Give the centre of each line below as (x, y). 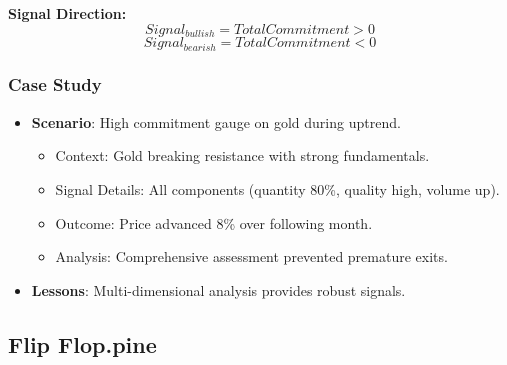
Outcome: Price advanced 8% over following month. (214, 222)
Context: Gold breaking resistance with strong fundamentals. (242, 155)
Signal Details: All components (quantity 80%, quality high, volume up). (277, 188)
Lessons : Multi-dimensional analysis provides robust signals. (218, 289)
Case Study (55, 84)
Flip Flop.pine (82, 343)
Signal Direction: (67, 13)
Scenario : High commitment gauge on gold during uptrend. (216, 121)
